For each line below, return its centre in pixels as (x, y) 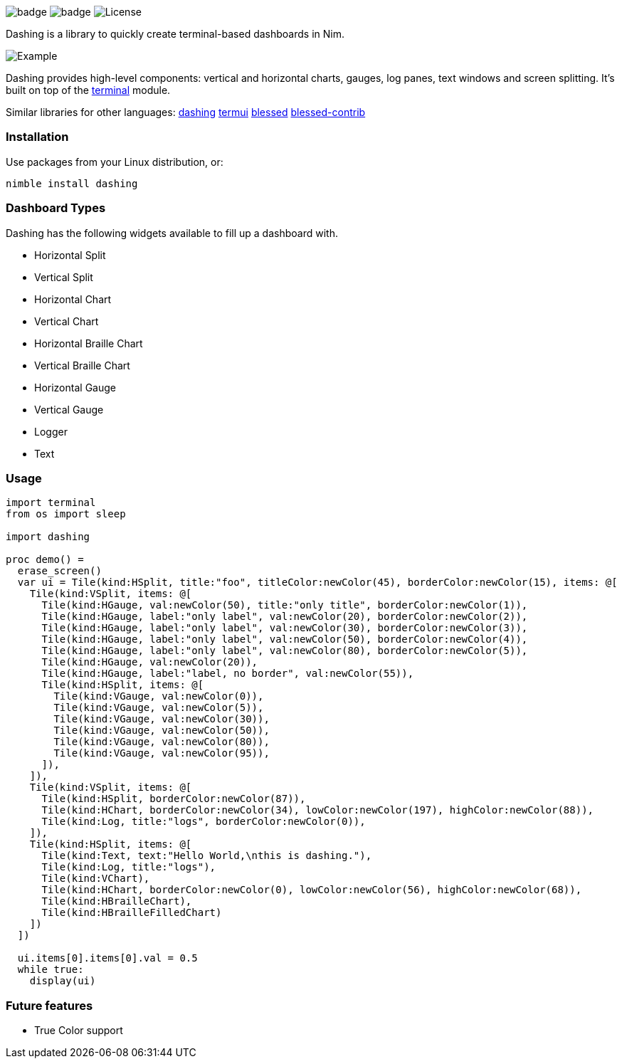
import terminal (51, 503)
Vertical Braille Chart (82, 365)
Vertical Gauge (69, 409)
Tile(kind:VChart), (96, 879)
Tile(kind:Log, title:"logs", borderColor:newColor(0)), (204, 822)
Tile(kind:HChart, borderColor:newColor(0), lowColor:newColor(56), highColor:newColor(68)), (312, 890)
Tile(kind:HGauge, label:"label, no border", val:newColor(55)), (228, 674)
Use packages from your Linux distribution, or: (115, 162)
